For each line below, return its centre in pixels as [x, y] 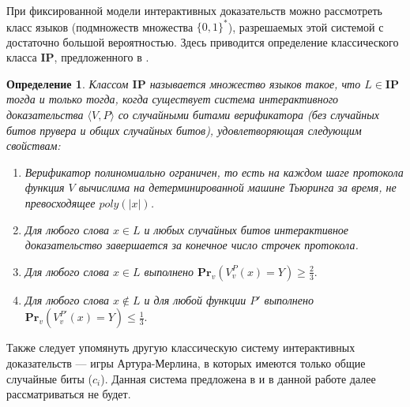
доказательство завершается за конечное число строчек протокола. [192, 245]
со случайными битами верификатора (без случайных [248, 115]
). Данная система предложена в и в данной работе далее [238, 378]
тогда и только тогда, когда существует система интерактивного [173, 99]
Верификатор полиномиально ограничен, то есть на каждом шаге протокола [214, 172]
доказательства [45, 115]
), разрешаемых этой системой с [306, 26]
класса [22, 57]
